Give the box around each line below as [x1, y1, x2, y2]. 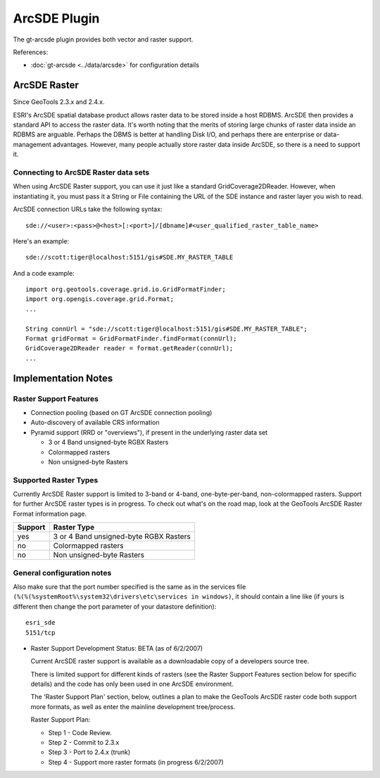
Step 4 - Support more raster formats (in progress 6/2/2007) [48, 758, 224, 766]
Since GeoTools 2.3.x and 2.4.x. [13, 98, 105, 106]
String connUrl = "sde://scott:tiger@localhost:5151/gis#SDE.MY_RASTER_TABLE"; [25, 324, 308, 333]
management [13, 140, 52, 148]
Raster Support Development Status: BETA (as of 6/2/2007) [30, 644, 203, 652]
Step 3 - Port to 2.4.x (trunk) [48, 748, 131, 756]
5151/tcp [25, 628, 56, 637]
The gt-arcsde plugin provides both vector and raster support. [13, 35, 194, 44]
